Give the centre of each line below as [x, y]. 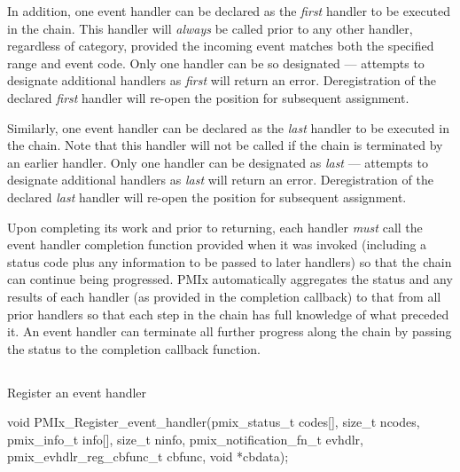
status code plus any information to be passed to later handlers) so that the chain [230, 261]
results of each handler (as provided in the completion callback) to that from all [224, 296]
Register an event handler [77, 392]
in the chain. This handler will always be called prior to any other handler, [210, 28]
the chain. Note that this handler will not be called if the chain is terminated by [225, 145]
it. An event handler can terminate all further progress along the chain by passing [230, 331]
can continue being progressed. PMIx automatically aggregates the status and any [230, 279]
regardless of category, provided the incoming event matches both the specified [221, 46]
